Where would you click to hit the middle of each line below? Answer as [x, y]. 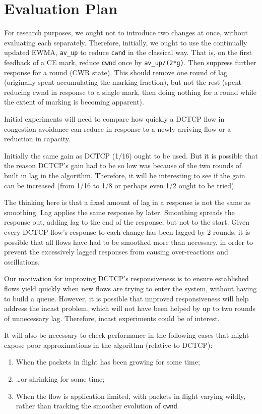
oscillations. [22, 261]
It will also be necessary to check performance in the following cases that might [127, 335]
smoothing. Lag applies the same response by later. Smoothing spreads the [119, 212]
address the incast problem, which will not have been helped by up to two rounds [130, 308]
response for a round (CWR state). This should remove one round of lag [116, 72]
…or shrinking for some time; [60, 379]
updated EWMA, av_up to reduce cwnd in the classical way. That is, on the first [128, 52]
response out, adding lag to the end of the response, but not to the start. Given [127, 222]
